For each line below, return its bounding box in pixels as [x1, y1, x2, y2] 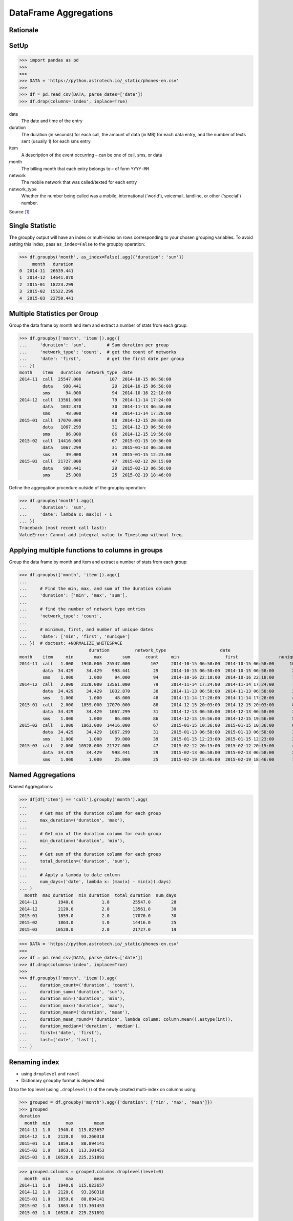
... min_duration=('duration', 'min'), [19, 838, 126, 843]
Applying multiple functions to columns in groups [9, 546, 163, 554]
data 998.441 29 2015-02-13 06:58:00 [42, 465, 171, 471]
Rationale [9, 26, 39, 34]
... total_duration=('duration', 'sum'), [19, 858, 130, 864]
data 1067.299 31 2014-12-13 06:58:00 [42, 424, 171, 430]
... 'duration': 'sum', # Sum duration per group [19, 342, 169, 348]
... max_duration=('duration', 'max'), [19, 817, 126, 823]
